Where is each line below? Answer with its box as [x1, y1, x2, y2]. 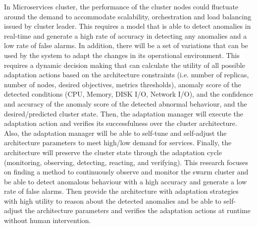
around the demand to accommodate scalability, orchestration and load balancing [4, 11, 252, 21]
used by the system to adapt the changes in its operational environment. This [4, 50, 240, 60]
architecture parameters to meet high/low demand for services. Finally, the [4, 137, 232, 148]
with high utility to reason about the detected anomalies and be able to [4, 195, 221, 206]
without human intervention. [4, 215, 91, 226]
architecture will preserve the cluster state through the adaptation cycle [4, 147, 222, 157]
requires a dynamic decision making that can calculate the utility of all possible [4, 59, 245, 70]
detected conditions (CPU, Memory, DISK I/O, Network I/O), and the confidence [4, 89, 253, 99]
